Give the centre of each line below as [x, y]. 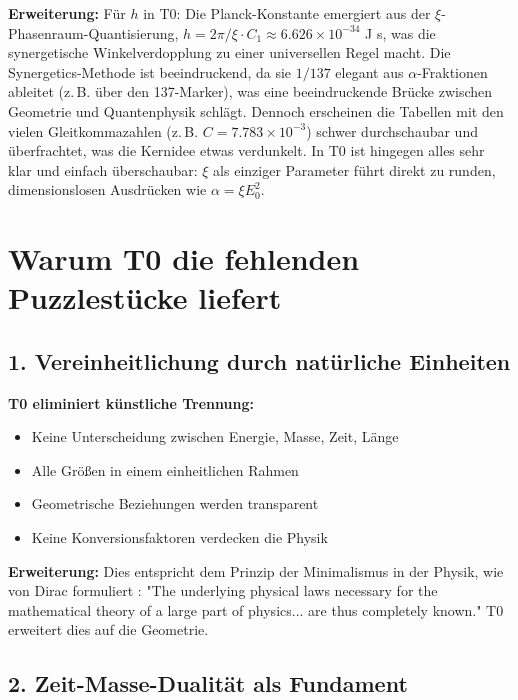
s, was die [406, 32]
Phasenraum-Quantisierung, [93, 32]
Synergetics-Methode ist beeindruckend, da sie [150, 71]
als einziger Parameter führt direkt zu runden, [354, 169]
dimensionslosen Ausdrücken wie [107, 189]
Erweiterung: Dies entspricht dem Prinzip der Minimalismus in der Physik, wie [256, 570]
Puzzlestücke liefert [145, 297]
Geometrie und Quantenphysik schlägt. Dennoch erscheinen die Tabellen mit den [256, 110]
